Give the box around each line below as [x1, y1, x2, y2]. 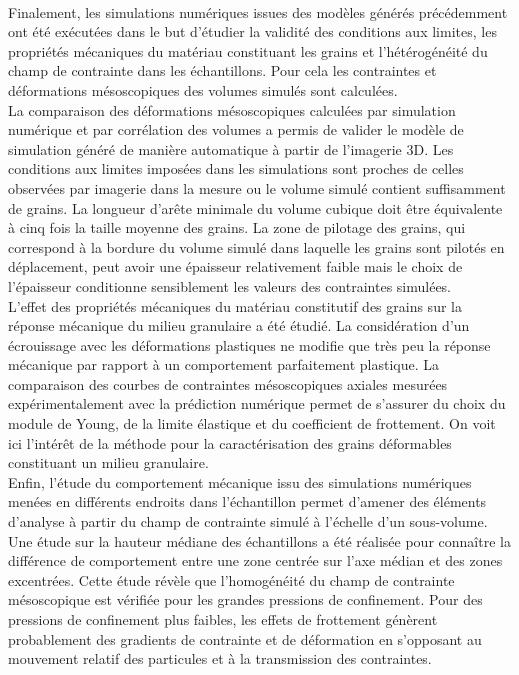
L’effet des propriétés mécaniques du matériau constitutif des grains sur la [8, 295, 462, 316]
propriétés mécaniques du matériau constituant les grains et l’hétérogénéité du [8, 40, 488, 61]
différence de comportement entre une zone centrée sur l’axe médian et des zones [8, 550, 503, 571]
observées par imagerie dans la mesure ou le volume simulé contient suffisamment [8, 177, 506, 198]
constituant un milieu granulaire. [8, 452, 209, 473]
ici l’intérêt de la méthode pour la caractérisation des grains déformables [8, 432, 452, 453]
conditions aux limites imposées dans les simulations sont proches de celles [8, 158, 464, 179]
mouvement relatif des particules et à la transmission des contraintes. [8, 648, 432, 669]
